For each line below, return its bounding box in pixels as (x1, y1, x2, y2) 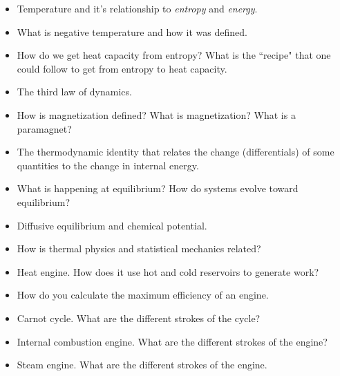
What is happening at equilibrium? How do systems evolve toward (17, 181, 299, 196)
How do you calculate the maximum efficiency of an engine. (17, 288, 269, 302)
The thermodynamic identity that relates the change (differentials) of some (17, 144, 334, 159)
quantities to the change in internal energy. (17, 158, 199, 172)
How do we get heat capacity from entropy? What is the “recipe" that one (17, 48, 331, 62)
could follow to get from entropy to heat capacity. (17, 61, 227, 75)
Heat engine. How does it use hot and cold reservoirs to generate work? (17, 264, 319, 279)
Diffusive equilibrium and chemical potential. (17, 218, 207, 232)
